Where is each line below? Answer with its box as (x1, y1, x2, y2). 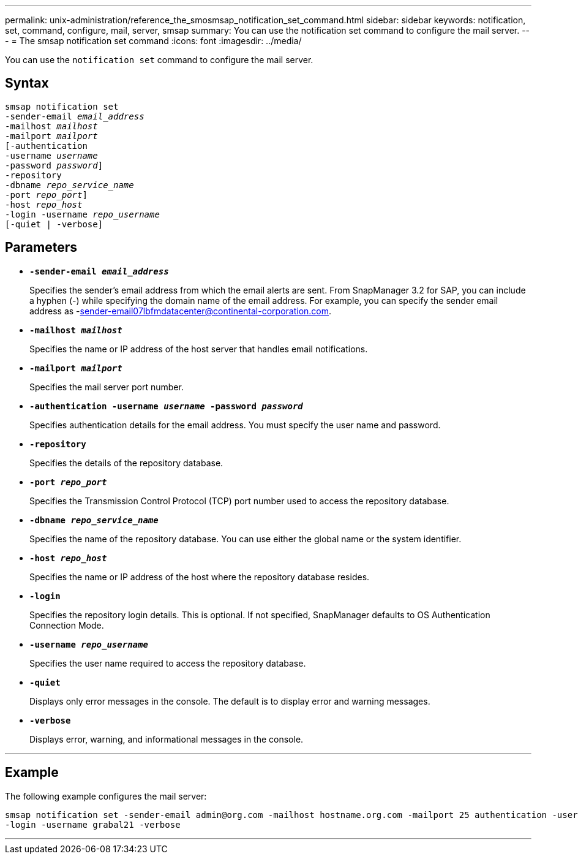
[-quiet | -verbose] (5, 219, 103, 229)
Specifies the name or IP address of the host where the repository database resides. (29, 571, 370, 582)
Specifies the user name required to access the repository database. (29, 657, 306, 668)
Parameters (5, 240, 77, 255)
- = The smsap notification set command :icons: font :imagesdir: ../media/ (5, 36, 302, 46)
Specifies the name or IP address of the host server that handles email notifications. (29, 343, 368, 354)
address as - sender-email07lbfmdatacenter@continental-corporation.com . (29, 305, 332, 316)
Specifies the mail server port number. (29, 381, 184, 392)
